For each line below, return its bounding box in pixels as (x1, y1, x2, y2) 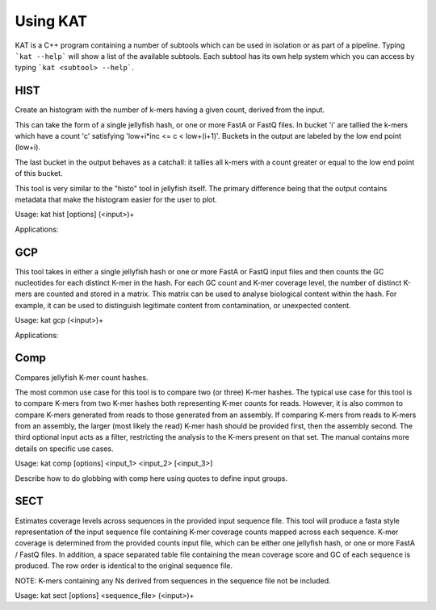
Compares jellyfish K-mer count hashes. (15, 372, 149, 382)
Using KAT (15, 12, 88, 30)
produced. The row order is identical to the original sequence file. (15, 561, 233, 570)
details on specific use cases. (15, 444, 114, 453)
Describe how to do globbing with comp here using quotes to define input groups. (15, 473, 288, 483)
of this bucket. (15, 169, 64, 178)
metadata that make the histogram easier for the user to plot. (15, 194, 217, 204)
